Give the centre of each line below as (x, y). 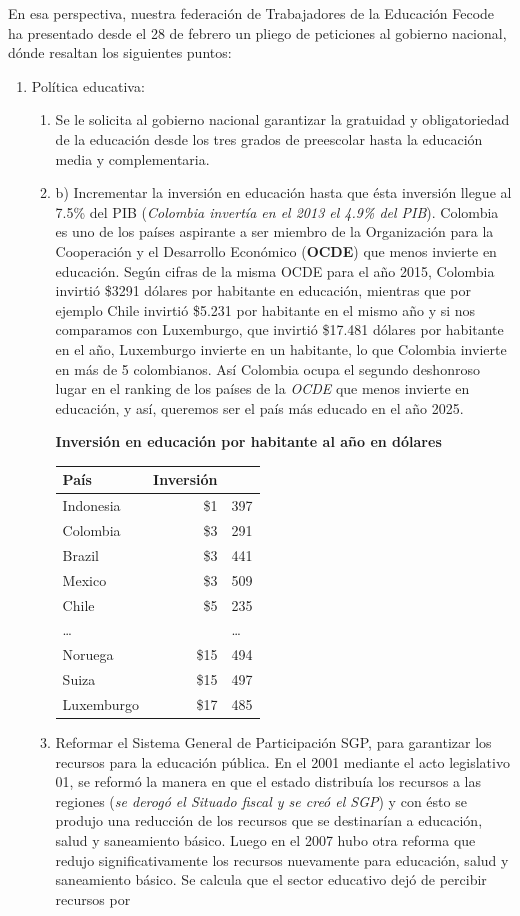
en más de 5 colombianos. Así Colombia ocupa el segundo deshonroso (267, 368)
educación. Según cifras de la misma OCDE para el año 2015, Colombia (275, 270)
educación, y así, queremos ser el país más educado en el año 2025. (259, 407)
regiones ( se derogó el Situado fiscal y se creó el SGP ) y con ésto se (261, 800)
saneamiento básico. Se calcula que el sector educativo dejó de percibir (271, 879)
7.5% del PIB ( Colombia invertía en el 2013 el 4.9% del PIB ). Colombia (277, 211)
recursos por (93, 898)
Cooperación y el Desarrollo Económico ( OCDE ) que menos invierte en (276, 250)
